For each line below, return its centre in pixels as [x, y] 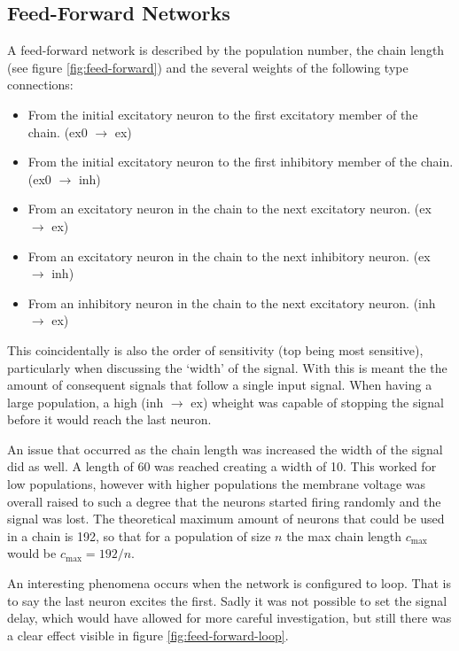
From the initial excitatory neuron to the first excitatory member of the [223, 114]
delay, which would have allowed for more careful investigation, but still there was [229, 618]
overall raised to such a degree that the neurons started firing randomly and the [224, 501]
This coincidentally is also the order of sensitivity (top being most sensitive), [215, 349]
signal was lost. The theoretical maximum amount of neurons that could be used [226, 519]
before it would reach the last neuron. [109, 419]
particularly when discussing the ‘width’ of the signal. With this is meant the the [227, 367]
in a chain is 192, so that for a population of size [139, 535]
